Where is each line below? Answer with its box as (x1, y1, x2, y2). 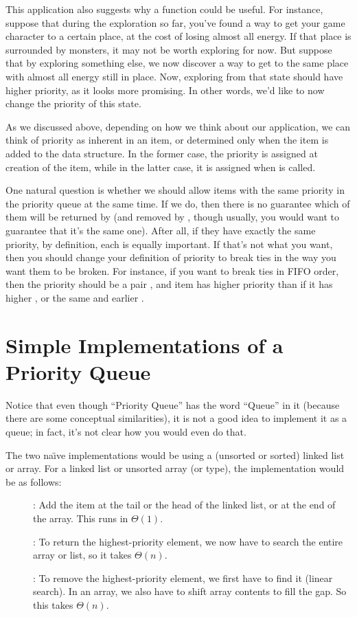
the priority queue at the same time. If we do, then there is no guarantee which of (5, 196, 350, 210)
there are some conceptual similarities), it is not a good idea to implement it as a (5, 411, 347, 425)
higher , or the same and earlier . (5, 290, 144, 304)
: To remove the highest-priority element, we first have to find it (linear (33, 570, 333, 585)
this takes (33, 597, 73, 612)
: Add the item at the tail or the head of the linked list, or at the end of (33, 497, 336, 512)
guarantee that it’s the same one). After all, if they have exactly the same (5, 223, 316, 237)
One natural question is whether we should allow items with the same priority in (5, 183, 345, 197)
